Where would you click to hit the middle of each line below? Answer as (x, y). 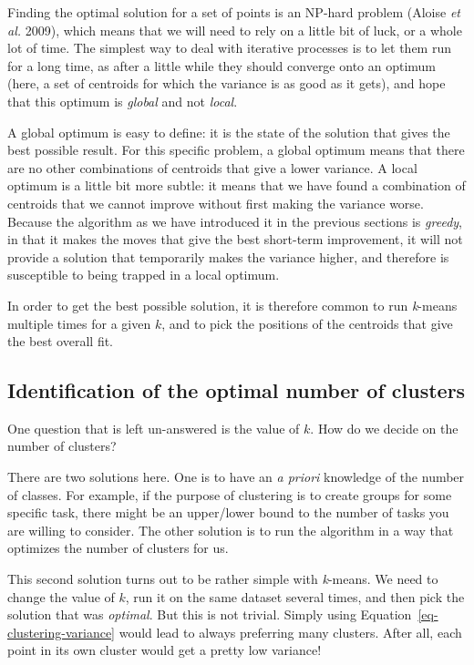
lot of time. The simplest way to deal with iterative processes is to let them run (230, 48)
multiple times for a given (79, 323)
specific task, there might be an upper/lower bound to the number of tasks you (228, 512)
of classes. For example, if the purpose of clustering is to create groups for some (230, 494)
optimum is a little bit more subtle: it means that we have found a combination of (237, 185)
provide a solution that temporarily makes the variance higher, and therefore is (228, 256)
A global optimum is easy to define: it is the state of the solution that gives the (229, 132)
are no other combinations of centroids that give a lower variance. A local (212, 167)
